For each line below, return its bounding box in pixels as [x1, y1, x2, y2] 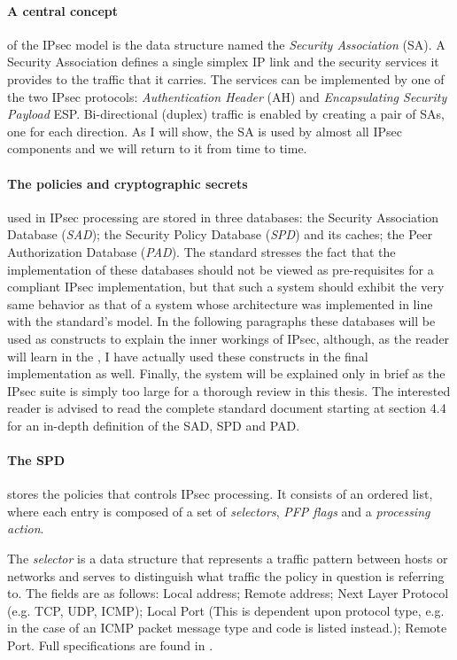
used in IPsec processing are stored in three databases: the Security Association [7, 207, 439, 226]
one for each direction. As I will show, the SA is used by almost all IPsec [7, 121, 402, 140]
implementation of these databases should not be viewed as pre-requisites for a [7, 260, 434, 278]
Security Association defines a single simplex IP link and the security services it [7, 52, 439, 71]
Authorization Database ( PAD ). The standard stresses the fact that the [7, 242, 396, 260]
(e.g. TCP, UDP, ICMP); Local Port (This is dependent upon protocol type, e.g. [7, 601, 445, 619]
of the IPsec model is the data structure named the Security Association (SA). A [7, 35, 445, 53]
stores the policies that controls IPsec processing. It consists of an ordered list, [7, 485, 433, 503]
